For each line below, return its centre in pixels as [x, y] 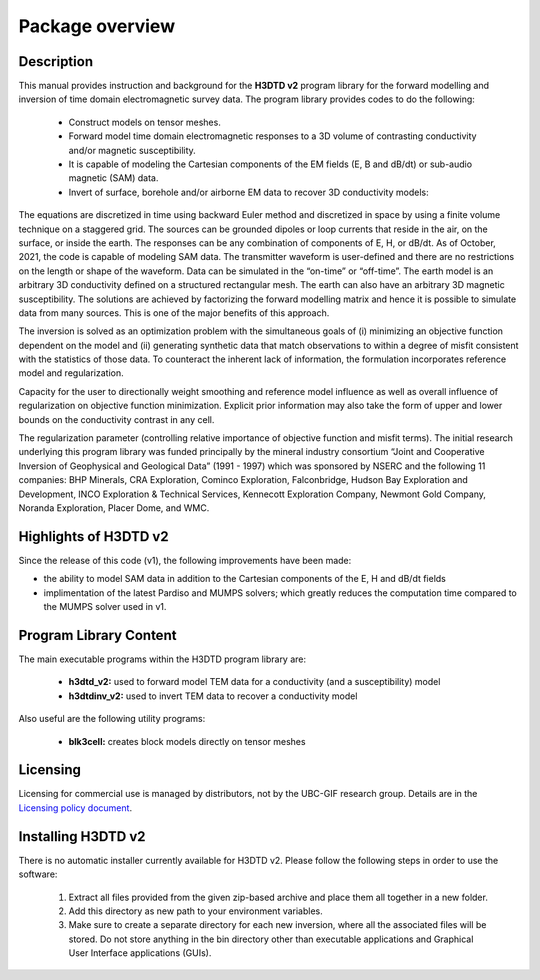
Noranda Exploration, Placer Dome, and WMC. [114, 508]
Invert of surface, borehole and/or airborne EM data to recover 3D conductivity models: [248, 192]
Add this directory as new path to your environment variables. [196, 911]
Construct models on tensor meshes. [145, 122]
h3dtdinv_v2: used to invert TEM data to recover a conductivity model [213, 696]
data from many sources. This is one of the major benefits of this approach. [174, 312]
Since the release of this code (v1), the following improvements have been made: [185, 560]
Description [56, 61]
